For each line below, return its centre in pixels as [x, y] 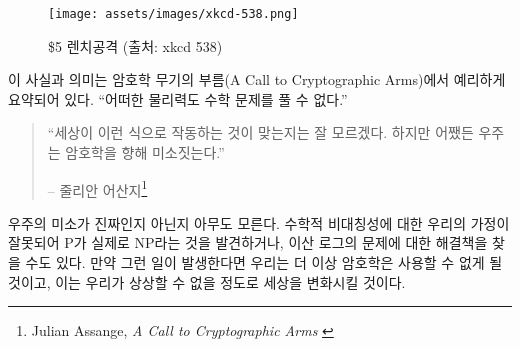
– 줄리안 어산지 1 [97, 188]
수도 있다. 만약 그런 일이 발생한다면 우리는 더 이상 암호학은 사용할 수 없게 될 [264, 262]
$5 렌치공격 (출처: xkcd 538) [135, 45]
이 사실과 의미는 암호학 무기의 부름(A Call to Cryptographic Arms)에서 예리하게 [257, 79]
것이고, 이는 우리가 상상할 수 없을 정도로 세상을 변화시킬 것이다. [207, 281]
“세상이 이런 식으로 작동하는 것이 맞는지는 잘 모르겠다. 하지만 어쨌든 [260, 132]
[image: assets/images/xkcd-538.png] [173, 14]
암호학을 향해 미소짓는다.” [145, 152]
